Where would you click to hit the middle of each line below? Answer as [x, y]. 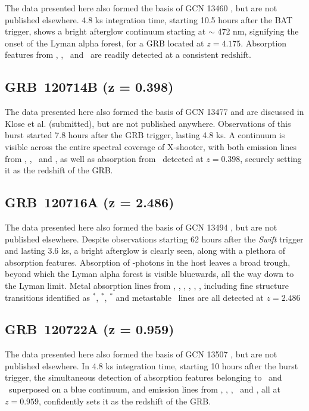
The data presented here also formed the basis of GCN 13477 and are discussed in [154, 112]
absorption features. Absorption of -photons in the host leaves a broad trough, [148, 262]
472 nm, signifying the [258, 31]
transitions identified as [48, 297]
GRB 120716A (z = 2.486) [90, 202]
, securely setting [271, 158]
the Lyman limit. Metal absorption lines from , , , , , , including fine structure [147, 285]
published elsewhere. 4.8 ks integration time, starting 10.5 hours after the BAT [149, 19]
